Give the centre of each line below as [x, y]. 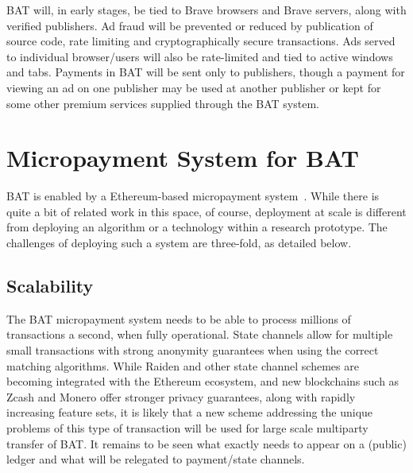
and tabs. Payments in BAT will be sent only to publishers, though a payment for [206, 72]
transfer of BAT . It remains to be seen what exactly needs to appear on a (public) [206, 443]
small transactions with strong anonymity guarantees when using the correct [193, 350]
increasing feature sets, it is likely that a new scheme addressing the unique [190, 412]
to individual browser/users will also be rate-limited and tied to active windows [200, 56]
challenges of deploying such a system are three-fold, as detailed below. [179, 243]
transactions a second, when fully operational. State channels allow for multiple [200, 334]
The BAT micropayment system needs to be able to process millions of [179, 318]
